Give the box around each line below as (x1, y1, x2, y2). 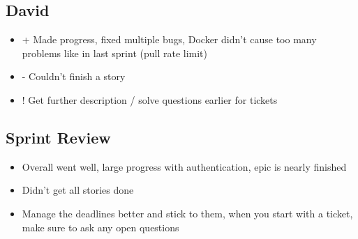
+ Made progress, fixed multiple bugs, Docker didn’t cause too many (22, 32, 317, 47)
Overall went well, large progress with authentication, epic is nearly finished (22, 159, 347, 174)
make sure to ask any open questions (22, 219, 179, 234)
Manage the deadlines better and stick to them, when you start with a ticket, (22, 206, 353, 220)
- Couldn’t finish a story (22, 69, 126, 84)
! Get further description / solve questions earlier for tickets (22, 92, 278, 107)
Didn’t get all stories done (22, 183, 134, 197)
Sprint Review (6, 126, 111, 148)
